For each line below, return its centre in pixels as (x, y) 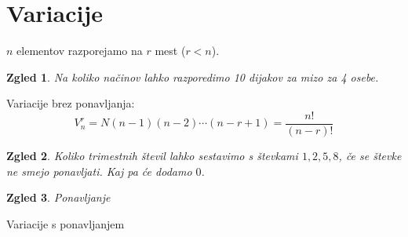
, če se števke (370, 155)
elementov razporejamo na (80, 51)
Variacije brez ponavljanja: (71, 103)
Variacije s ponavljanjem (66, 223)
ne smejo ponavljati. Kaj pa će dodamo (99, 171)
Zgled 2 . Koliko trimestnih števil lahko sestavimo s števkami (152, 155)
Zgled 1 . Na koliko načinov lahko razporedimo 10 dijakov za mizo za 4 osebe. (193, 77)
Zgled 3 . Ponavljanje (58, 197)
